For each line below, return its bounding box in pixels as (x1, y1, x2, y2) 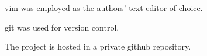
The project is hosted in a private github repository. (5, 40, 191, 53)
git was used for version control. (5, 21, 119, 33)
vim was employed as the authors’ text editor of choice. (5, 2, 203, 13)
